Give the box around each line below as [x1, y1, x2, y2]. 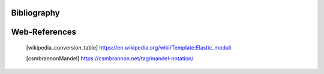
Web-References [11, 27, 77, 37]
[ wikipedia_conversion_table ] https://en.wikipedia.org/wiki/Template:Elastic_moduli [26, 44, 232, 51]
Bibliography [11, 8, 60, 18]
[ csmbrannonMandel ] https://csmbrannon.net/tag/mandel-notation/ [26, 55, 194, 62]
